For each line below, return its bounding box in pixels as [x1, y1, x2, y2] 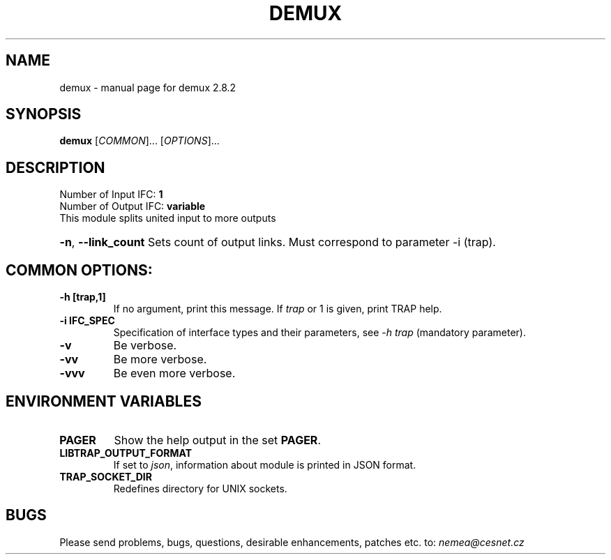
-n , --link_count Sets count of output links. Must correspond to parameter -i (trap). [59, 235, 496, 250]
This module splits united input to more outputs [59, 212, 276, 225]
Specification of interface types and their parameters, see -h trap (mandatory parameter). [113, 326, 526, 339]
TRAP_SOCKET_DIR [59, 470, 152, 483]
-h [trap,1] [59, 291, 106, 303]
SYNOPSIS [6, 105, 82, 123]
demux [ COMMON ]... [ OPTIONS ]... [59, 135, 220, 147]
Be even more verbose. [113, 366, 236, 381]
